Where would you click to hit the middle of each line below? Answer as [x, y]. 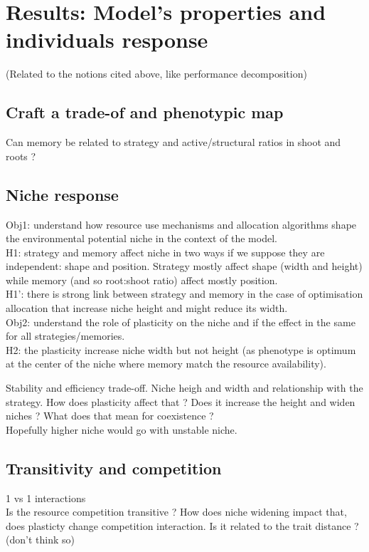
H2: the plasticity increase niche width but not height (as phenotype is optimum [181, 349]
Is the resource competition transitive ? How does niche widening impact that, [176, 512]
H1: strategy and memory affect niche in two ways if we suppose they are [165, 252]
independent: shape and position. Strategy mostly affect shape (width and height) [184, 266]
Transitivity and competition [114, 468]
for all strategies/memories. [65, 336]
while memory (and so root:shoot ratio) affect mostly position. [142, 280]
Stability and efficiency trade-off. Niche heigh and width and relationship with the [184, 388]
